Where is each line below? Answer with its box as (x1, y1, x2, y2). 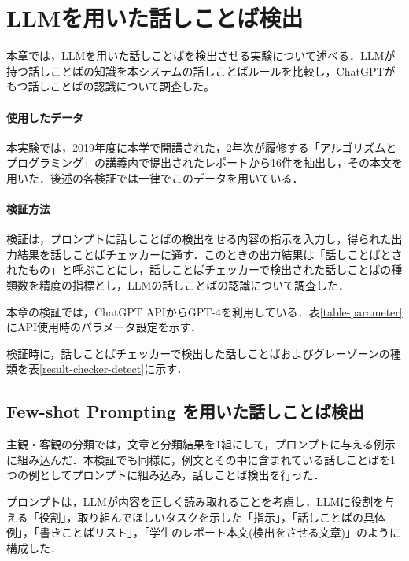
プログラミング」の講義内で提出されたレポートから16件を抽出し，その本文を (6, 154, 403, 171)
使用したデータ (6, 109, 83, 125)
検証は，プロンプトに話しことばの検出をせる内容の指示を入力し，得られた (6, 231, 392, 247)
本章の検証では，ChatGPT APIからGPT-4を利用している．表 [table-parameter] (6, 303, 403, 319)
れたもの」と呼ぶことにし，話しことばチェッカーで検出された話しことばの (6, 261, 392, 278)
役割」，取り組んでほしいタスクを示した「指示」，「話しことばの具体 (39, 508, 385, 525)
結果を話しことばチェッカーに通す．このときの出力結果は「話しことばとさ (17, 245, 403, 262)
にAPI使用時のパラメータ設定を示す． (6, 319, 202, 335)
